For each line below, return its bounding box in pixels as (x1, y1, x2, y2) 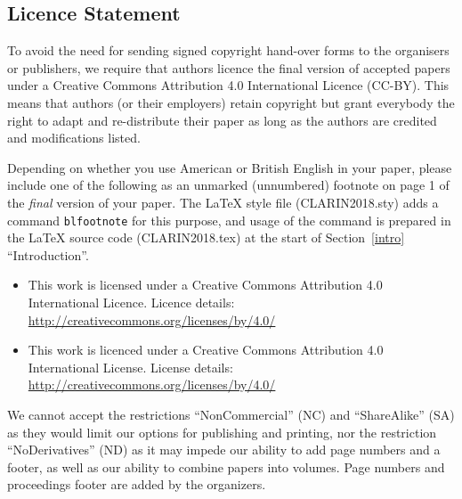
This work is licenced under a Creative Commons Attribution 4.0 (28, 340, 384, 359)
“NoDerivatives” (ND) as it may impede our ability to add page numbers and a (7, 440, 441, 459)
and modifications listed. (7, 128, 141, 147)
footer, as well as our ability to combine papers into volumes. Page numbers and (7, 457, 445, 476)
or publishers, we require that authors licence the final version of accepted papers (7, 58, 450, 77)
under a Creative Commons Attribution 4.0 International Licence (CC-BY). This (7, 76, 450, 94)
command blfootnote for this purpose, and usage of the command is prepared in (7, 210, 451, 229)
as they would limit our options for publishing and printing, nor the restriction (7, 422, 437, 441)
